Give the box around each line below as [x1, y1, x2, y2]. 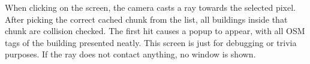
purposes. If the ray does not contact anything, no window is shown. [5, 48, 256, 60]
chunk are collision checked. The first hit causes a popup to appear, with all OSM [5, 25, 305, 37]
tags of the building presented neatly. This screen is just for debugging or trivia [5, 36, 297, 48]
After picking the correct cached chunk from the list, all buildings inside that [5, 13, 288, 25]
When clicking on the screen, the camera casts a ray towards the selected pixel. [5, 1, 296, 13]
